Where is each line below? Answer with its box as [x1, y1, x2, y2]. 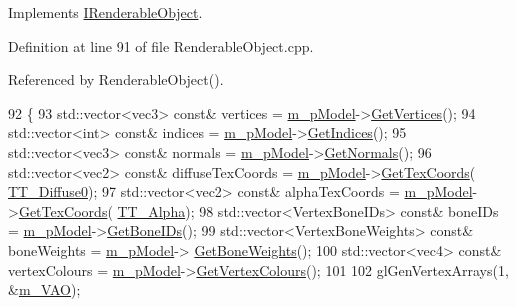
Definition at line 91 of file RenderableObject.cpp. [8, 35, 314, 56]
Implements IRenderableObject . [8, 2, 203, 22]
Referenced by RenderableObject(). [8, 69, 224, 90]
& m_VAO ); [8, 279, 81, 300]
